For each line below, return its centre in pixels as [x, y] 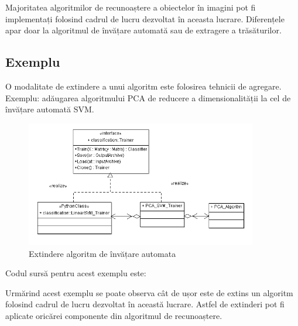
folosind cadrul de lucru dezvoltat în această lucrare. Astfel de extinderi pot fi [145, 304]
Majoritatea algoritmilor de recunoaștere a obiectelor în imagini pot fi [131, 7]
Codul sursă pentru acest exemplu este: [76, 273]
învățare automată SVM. [50, 109]
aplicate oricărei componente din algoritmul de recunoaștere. [114, 315]
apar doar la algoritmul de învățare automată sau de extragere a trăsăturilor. [143, 30]
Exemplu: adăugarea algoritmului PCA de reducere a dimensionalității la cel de [148, 97]
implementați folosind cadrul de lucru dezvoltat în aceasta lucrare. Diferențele [145, 18]
